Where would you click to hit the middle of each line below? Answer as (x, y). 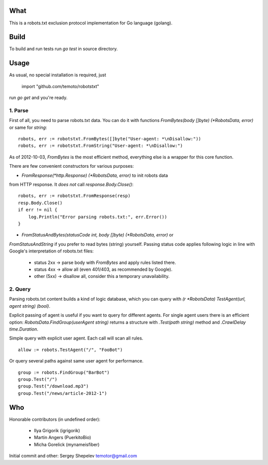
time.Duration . (24, 329)
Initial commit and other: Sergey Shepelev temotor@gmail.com (73, 456)
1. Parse (19, 111)
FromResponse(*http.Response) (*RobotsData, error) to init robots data (95, 175)
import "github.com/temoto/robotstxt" (60, 86)
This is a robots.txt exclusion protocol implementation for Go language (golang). (91, 23)
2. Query (20, 289)
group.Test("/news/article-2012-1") (63, 393)
